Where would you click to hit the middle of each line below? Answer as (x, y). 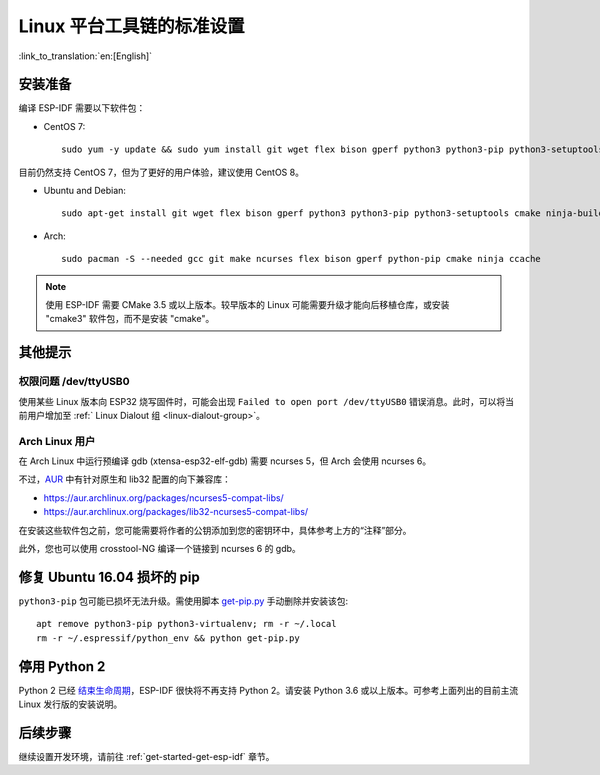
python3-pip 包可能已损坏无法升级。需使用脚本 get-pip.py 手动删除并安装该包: (183, 601)
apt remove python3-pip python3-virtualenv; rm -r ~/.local (186, 624)
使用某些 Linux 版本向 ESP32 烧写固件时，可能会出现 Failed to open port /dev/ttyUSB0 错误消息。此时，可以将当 (266, 401)
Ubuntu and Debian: (85, 191)
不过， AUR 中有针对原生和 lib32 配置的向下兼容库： (125, 479)
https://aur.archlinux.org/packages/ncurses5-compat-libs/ (163, 497)
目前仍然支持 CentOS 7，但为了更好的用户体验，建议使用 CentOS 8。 (161, 172)
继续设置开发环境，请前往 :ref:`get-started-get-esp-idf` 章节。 (146, 756)
